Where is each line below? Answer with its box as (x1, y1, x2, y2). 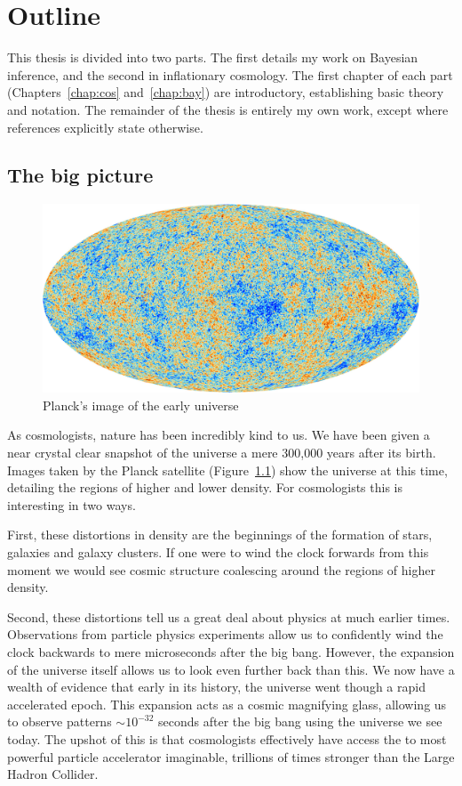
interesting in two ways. (7, 495, 136, 514)
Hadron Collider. (7, 765, 99, 783)
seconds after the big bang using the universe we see (158, 712, 442, 731)
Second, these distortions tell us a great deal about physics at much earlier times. (7, 607, 450, 626)
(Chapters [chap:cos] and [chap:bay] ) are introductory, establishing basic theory (7, 83, 444, 101)
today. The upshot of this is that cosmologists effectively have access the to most (7, 729, 447, 748)
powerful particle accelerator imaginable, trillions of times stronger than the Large (7, 747, 455, 766)
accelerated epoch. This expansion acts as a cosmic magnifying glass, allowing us (7, 694, 447, 713)
